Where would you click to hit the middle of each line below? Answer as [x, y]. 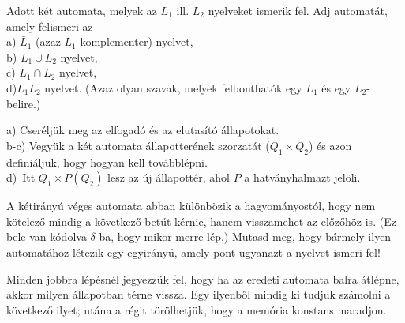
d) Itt [21, 177]
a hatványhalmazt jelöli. [302, 177]
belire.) [24, 103]
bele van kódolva [47, 237]
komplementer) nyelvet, [137, 41]
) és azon [330, 145]
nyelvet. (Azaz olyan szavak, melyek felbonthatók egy [173, 87]
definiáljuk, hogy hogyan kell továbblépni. [107, 161]
